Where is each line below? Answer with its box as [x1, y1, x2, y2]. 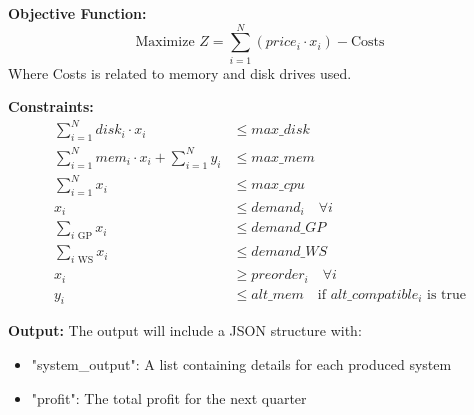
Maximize [135, 35, 195, 50]
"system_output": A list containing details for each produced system [31, 353, 452, 374]
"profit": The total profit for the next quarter [31, 387, 307, 408]
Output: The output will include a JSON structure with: [8, 320, 362, 341]
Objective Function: [8, 3, 147, 23]
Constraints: [8, 96, 94, 117]
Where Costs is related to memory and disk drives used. [8, 62, 352, 83]
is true [427, 287, 467, 302]
